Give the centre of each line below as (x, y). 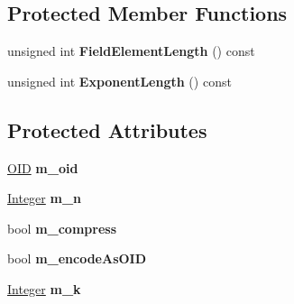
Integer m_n (45, 198)
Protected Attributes (107, 129)
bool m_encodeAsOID (77, 258)
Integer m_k (44, 288)
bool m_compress (62, 228)
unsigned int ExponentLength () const (119, 81)
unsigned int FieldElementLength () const (131, 51)
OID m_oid (43, 167)
